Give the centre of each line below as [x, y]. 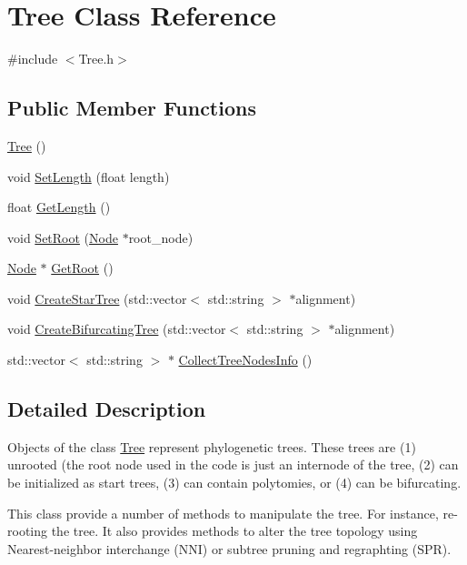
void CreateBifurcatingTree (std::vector [117, 329]
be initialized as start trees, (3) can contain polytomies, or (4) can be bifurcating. [234, 483]
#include [33, 59]
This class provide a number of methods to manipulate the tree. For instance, [223, 513]
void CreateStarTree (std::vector [97, 298]
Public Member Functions [132, 108]
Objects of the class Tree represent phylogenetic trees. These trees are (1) [212, 446]
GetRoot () [82, 268]
